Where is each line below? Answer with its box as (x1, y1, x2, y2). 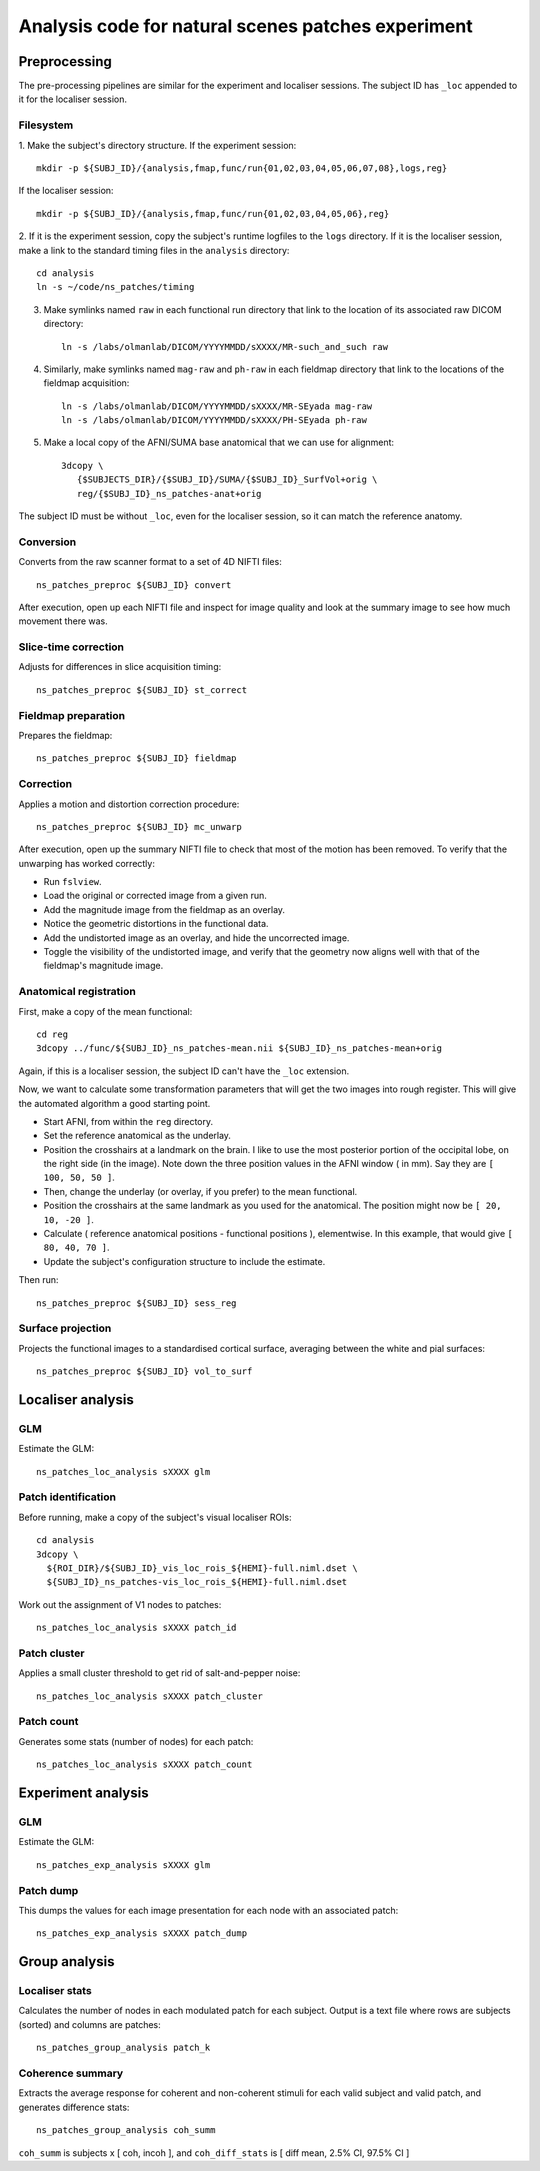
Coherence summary (18, 2066, 124, 2080)
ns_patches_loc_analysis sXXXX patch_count (36, 1759, 253, 1770)
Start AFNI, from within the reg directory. (43, 1115, 214, 1127)
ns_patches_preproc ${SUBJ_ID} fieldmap (36, 753, 237, 764)
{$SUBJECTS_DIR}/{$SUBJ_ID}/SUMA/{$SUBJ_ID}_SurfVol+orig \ (76, 474, 378, 485)
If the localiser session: (18, 185, 114, 197)
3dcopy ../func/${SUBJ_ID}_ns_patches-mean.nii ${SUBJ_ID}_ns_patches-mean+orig (36, 1043, 443, 1054)
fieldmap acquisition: (43, 377, 130, 389)
